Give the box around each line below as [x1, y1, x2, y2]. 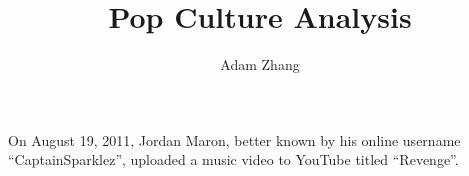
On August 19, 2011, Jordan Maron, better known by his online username [8, 129, 461, 150]
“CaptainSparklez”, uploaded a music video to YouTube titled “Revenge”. [8, 149, 459, 170]
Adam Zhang [220, 54, 300, 75]
